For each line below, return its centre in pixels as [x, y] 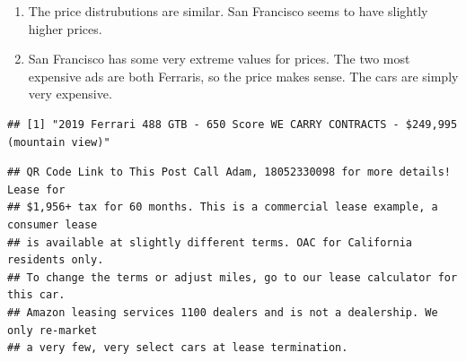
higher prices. [65, 28]
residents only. [56, 260]
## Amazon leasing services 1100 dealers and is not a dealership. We [223, 312]
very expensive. [70, 94]
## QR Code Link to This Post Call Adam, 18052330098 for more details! [229, 172]
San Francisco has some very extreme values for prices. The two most [219, 59]
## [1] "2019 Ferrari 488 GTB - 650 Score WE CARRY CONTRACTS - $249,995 [233, 124]
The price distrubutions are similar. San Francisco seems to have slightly [228, 11]
